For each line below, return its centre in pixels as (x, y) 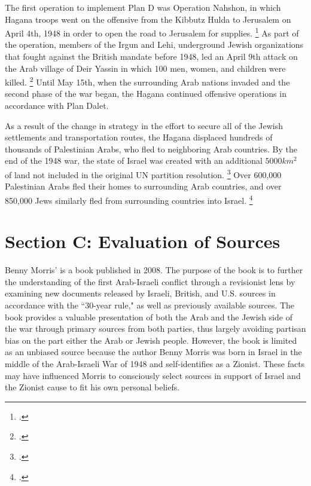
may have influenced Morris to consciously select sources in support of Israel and (153, 375)
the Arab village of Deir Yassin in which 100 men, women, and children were (145, 68)
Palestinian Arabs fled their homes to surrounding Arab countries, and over (143, 186)
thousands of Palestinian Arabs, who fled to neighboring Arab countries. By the (151, 149)
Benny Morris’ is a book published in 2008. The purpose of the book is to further (154, 270)
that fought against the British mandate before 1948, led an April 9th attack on (151, 56)
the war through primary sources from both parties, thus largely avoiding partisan (155, 328)
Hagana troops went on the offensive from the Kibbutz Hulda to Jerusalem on (148, 19)
